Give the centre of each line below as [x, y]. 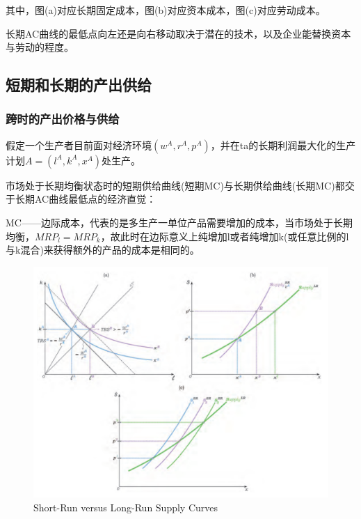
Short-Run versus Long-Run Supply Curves [126, 507]
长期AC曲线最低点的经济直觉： [86, 199]
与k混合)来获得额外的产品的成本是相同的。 [103, 250]
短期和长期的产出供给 [79, 85]
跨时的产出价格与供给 [63, 119]
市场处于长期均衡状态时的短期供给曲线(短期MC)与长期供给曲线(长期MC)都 [175, 185]
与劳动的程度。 [40, 47]
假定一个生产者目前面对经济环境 [79, 145]
